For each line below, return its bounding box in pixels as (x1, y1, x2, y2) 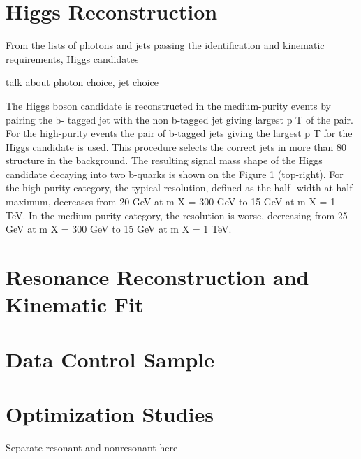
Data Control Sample (6, 344, 215, 373)
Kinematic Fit (6, 290, 144, 319)
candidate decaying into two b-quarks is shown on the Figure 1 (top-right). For (6, 166, 344, 181)
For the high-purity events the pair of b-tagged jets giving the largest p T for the (6, 126, 353, 140)
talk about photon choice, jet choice (6, 75, 159, 89)
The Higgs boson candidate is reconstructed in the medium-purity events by (6, 98, 331, 112)
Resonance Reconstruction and (6, 263, 309, 291)
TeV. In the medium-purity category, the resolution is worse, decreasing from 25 (6, 207, 348, 222)
